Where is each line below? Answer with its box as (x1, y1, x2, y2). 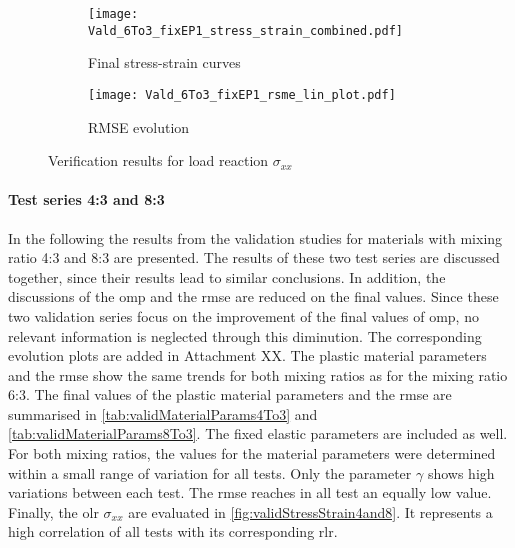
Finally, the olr (8, 501, 99, 522)
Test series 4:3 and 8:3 (8, 189, 165, 210)
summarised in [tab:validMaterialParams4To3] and (8, 403, 318, 424)
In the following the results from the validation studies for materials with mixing (8, 227, 503, 248)
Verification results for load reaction (48, 150, 269, 171)
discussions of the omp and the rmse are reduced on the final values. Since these (8, 286, 499, 307)
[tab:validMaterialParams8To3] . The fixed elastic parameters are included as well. (8, 423, 508, 444)
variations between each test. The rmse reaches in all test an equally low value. (8, 482, 492, 503)
